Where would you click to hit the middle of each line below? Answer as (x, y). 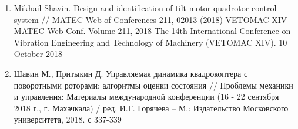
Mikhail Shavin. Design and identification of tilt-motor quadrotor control (145, 8)
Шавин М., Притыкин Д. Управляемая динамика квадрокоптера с (131, 73)
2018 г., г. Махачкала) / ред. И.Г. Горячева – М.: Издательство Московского (151, 108)
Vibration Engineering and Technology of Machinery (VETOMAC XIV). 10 (150, 42)
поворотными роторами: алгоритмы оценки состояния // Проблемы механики (153, 85)
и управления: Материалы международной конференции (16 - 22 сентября (146, 96)
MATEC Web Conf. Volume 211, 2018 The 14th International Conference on (152, 31)
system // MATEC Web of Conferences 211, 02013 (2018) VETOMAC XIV (150, 19)
